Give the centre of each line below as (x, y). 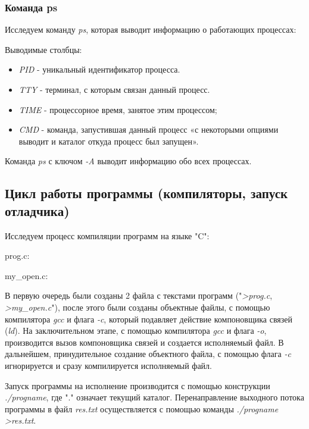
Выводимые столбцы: (43, 49)
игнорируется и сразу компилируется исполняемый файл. (108, 365)
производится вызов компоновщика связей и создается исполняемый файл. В (144, 342)
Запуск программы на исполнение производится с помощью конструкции (138, 385)
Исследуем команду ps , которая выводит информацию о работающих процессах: (151, 29)
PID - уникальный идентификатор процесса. (99, 69)
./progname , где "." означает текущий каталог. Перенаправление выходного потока (154, 397)
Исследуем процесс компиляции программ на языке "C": (107, 235)
